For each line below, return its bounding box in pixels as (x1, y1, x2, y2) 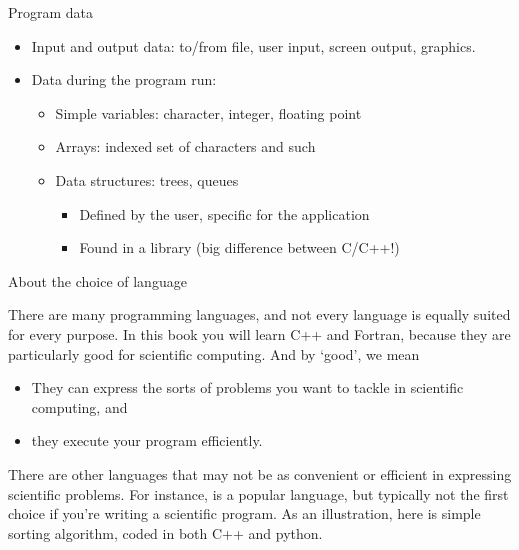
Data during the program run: (31, 69, 217, 90)
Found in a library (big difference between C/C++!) (79, 237, 400, 258)
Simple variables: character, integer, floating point (55, 102, 362, 123)
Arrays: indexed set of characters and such (55, 136, 316, 157)
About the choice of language (8, 270, 187, 291)
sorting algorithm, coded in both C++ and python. (8, 522, 323, 543)
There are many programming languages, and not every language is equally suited (8, 304, 511, 325)
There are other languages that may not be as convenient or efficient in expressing (8, 463, 512, 484)
